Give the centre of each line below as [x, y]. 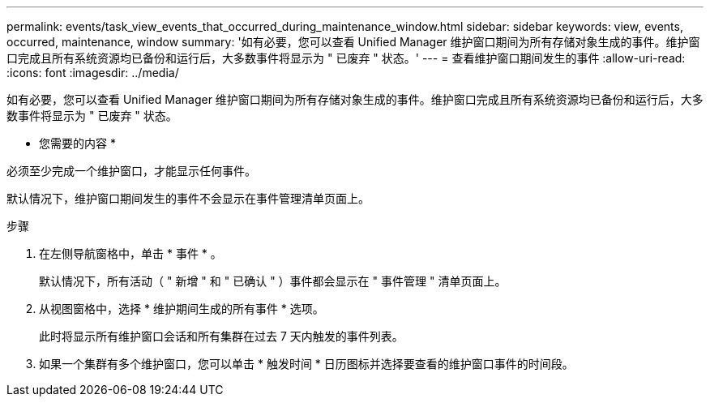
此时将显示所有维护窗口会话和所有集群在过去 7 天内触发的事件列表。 [221, 336]
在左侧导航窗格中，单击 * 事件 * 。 [130, 253]
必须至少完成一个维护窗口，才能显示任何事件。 [131, 171]
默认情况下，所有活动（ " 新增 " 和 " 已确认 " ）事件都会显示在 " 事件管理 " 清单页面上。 [273, 281]
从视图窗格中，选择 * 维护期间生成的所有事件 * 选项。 [182, 309]
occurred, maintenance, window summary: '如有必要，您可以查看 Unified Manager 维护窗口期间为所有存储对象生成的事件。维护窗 [353, 42]
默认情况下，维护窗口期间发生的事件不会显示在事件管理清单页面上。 [188, 198]
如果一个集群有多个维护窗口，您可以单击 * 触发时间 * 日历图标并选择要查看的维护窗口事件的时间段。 [306, 364]
